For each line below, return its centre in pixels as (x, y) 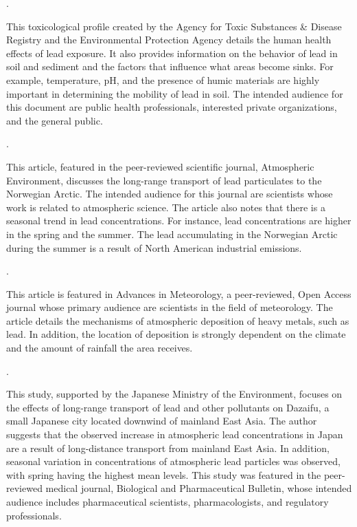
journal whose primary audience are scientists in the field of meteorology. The (170, 307)
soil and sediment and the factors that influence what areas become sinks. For (170, 66)
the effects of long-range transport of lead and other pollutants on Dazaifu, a (168, 407)
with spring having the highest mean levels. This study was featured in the (164, 474)
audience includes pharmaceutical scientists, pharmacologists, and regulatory (168, 502)
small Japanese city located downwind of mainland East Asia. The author (162, 421)
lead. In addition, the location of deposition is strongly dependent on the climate (176, 334)
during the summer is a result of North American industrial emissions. (154, 247)
